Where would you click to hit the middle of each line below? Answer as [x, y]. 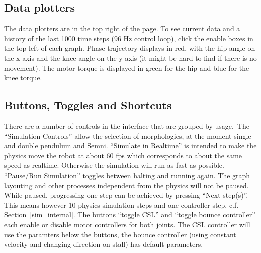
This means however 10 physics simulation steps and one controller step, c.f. [121, 204]
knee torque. [23, 78]
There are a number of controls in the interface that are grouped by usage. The [127, 125]
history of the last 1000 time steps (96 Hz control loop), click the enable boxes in [129, 38]
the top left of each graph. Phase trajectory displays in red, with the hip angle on [130, 48]
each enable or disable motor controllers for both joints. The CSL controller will [127, 224]
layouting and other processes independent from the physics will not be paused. [126, 185]
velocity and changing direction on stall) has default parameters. [104, 244]
